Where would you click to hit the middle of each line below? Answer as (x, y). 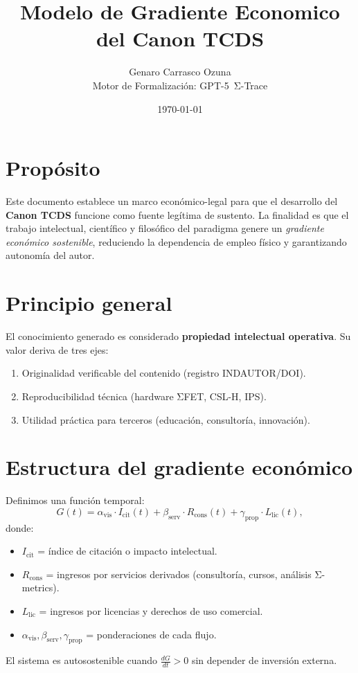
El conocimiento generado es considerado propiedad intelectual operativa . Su (178, 336)
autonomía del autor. (50, 255)
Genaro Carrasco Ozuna (180, 72)
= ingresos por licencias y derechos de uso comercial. (151, 610)
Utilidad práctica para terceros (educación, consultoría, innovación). (166, 419)
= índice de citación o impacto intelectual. (127, 551)
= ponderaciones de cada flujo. (151, 634)
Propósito (53, 168)
